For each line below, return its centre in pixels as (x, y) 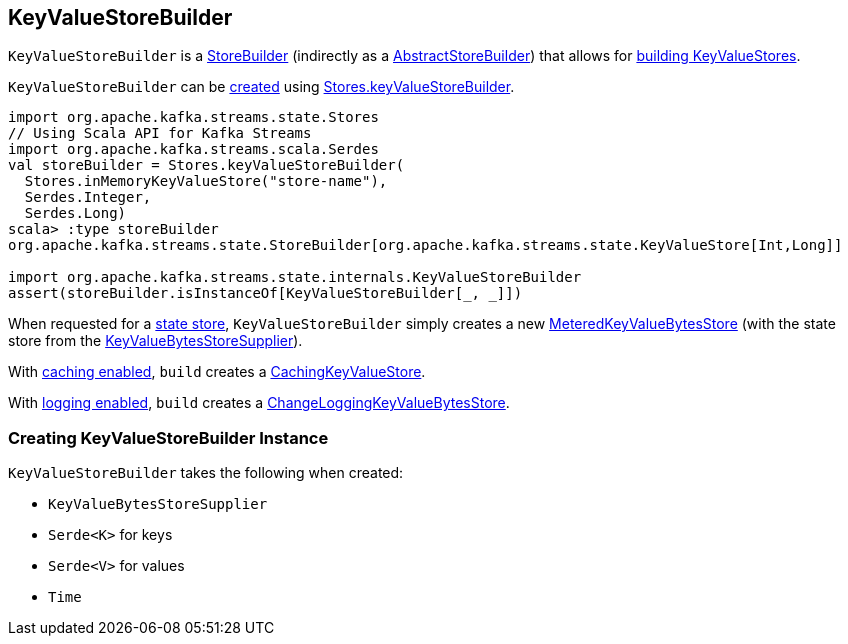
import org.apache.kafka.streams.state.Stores (193, 117)
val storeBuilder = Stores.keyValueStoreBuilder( (206, 165)
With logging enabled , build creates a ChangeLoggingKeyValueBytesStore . (259, 403)
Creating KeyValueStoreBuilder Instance (168, 437)
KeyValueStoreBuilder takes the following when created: (206, 473)
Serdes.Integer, (88, 197)
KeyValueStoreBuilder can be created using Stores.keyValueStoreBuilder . (261, 87)
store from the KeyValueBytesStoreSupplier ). (155, 341)
